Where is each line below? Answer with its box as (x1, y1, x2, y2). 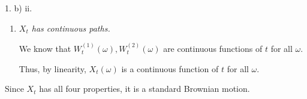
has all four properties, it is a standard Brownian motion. (39, 82, 250, 95)
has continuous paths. (31, 21, 110, 34)
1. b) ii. (5, 2, 32, 14)
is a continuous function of (121, 62, 219, 75)
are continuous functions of (163, 42, 263, 54)
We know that (19, 42, 71, 54)
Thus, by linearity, (19, 62, 86, 75)
